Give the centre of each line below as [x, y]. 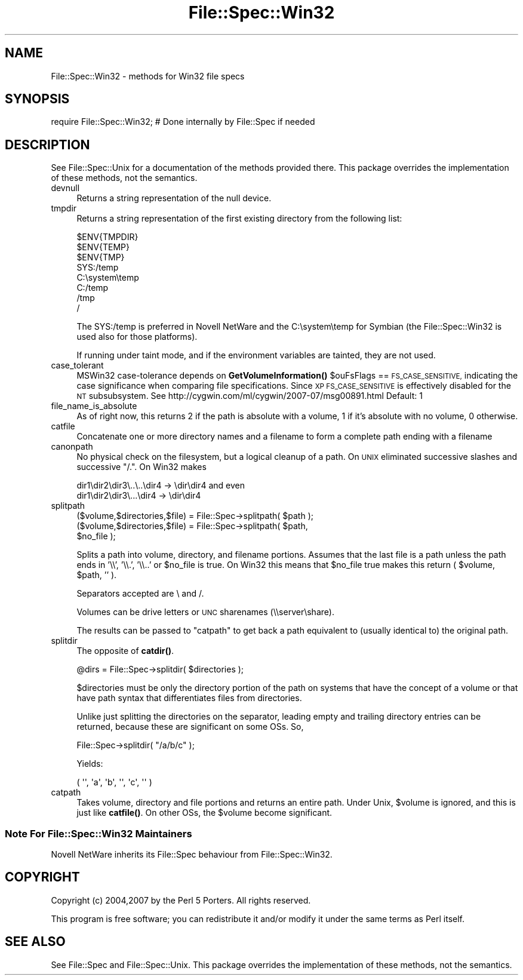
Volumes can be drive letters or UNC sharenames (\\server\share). [205, 612]
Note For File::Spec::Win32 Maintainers [99, 833]
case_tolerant [77, 365]
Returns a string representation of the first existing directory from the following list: [239, 219]
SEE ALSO [35, 942]
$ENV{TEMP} [103, 247]
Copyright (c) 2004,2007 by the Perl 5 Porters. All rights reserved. [181, 900]
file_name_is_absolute [94, 406]
